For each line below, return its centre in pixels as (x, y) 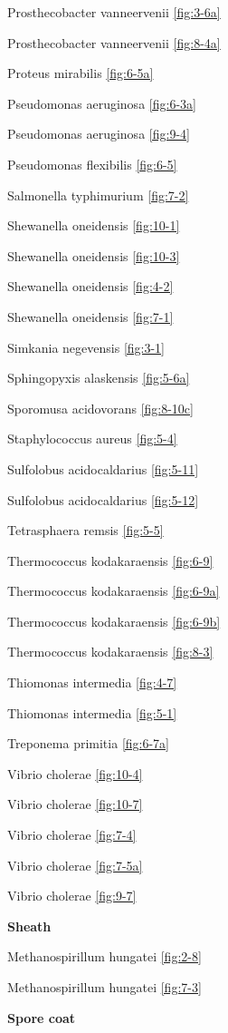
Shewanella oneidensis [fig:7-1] (90, 316)
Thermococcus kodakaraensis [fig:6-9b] (114, 621)
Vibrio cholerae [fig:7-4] (72, 835)
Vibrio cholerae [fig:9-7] (72, 896)
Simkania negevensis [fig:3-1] (86, 347)
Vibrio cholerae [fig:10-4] (75, 773)
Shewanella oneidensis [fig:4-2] (90, 286)
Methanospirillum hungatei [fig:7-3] (104, 987)
